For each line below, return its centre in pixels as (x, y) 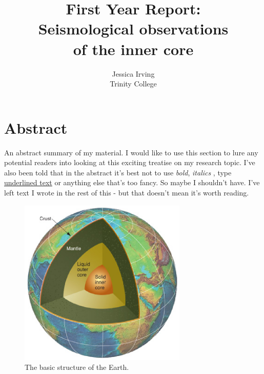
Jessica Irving (133, 73)
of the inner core (133, 49)
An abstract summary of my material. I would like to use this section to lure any (131, 152)
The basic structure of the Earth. (77, 367)
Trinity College (133, 84)
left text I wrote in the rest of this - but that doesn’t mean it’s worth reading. (127, 192)
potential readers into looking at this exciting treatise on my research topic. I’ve (130, 162)
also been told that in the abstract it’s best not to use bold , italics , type (118, 172)
